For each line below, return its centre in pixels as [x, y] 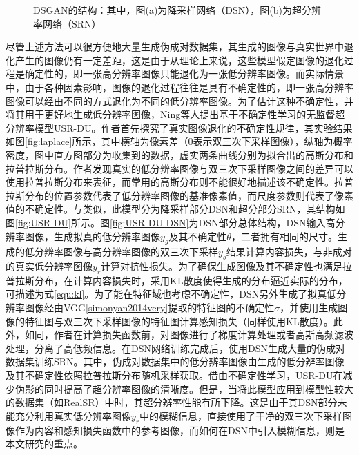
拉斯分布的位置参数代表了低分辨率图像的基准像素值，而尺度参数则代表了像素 [179, 195]
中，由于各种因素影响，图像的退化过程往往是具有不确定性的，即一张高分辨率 [179, 87]
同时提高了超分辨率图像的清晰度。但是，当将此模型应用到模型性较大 [198, 388]
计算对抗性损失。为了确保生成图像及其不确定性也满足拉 [227, 266]
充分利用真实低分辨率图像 [73, 415]
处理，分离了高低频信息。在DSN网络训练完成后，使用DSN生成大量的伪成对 [175, 348]
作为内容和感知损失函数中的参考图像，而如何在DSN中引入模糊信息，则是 [179, 430]
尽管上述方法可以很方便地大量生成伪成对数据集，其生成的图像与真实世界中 [175, 47]
